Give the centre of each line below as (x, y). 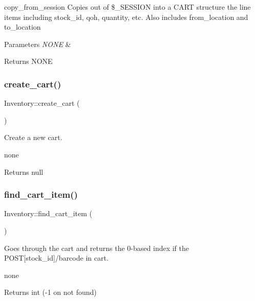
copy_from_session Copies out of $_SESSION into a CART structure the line (128, 7)
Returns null (24, 171)
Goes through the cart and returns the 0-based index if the (97, 248)
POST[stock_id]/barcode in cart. (56, 258)
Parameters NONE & (38, 44)
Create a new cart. (33, 137)
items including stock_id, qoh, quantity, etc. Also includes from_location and (126, 17)
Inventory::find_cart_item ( (48, 213)
